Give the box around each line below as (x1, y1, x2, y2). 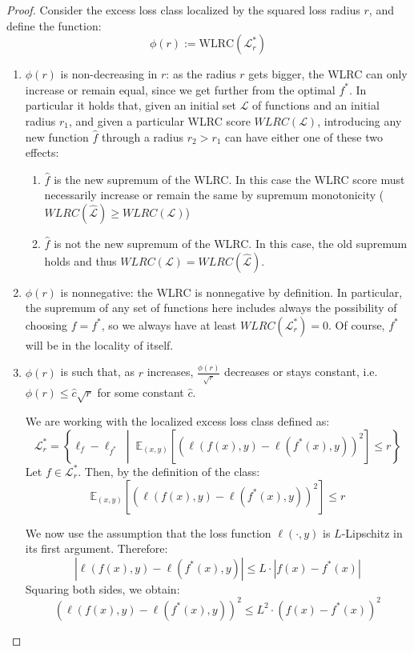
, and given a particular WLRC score (68, 112, 251, 129)
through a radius (101, 128, 184, 145)
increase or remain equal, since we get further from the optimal (25, 81, 336, 98)
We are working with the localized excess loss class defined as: (25, 413, 330, 430)
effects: (25, 144, 59, 161)
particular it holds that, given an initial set (25, 97, 236, 114)
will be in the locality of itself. (25, 336, 174, 353)
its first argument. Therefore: (25, 540, 168, 557)
